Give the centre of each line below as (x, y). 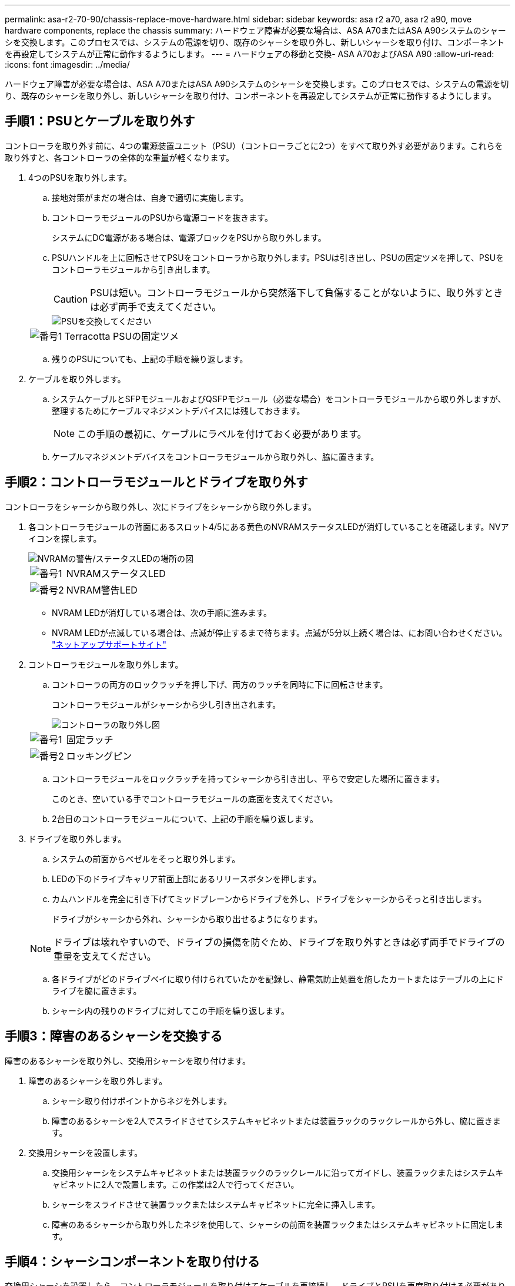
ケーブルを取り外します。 (77, 379)
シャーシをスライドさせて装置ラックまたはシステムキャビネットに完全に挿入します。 (216, 1204)
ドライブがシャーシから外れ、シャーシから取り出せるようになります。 (187, 919)
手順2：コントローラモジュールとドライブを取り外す (156, 482)
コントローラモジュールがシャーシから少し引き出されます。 (166, 704)
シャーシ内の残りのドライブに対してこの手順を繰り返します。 (170, 1010)
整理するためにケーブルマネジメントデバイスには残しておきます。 (178, 410)
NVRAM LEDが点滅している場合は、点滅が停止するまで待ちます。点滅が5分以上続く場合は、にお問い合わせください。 (280, 632)
